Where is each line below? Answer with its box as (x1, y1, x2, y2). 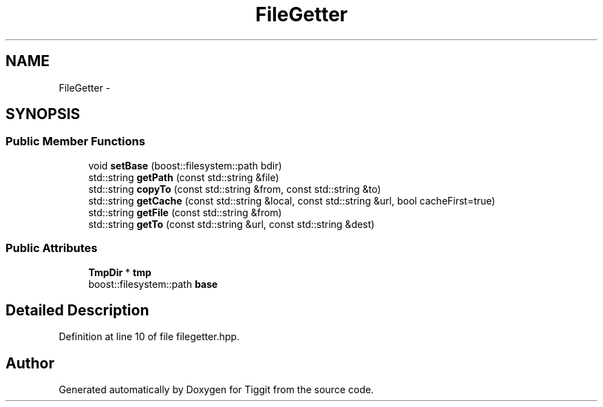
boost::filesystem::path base (88, 278, 218, 290)
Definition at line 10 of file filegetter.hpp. (59, 331, 240, 343)
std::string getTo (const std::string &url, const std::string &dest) (88, 218, 375, 230)
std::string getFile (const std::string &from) (88, 206, 282, 218)
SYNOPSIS (6, 105, 81, 123)
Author (6, 354, 54, 372)
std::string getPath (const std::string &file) (88, 171, 279, 183)
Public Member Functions (6, 134, 145, 149)
